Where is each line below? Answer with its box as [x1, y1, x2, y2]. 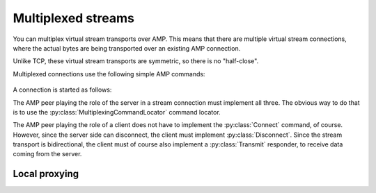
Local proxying [13, 168, 79, 180]
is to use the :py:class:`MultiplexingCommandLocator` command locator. [13, 108, 221, 116]
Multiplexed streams [13, 10, 135, 26]
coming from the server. [13, 150, 82, 158]
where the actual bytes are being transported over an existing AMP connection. [13, 44, 241, 52]
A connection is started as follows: [13, 85, 112, 94]
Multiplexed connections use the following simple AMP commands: [13, 69, 205, 78]
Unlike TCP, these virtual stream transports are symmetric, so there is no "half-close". [13, 57, 259, 65]
